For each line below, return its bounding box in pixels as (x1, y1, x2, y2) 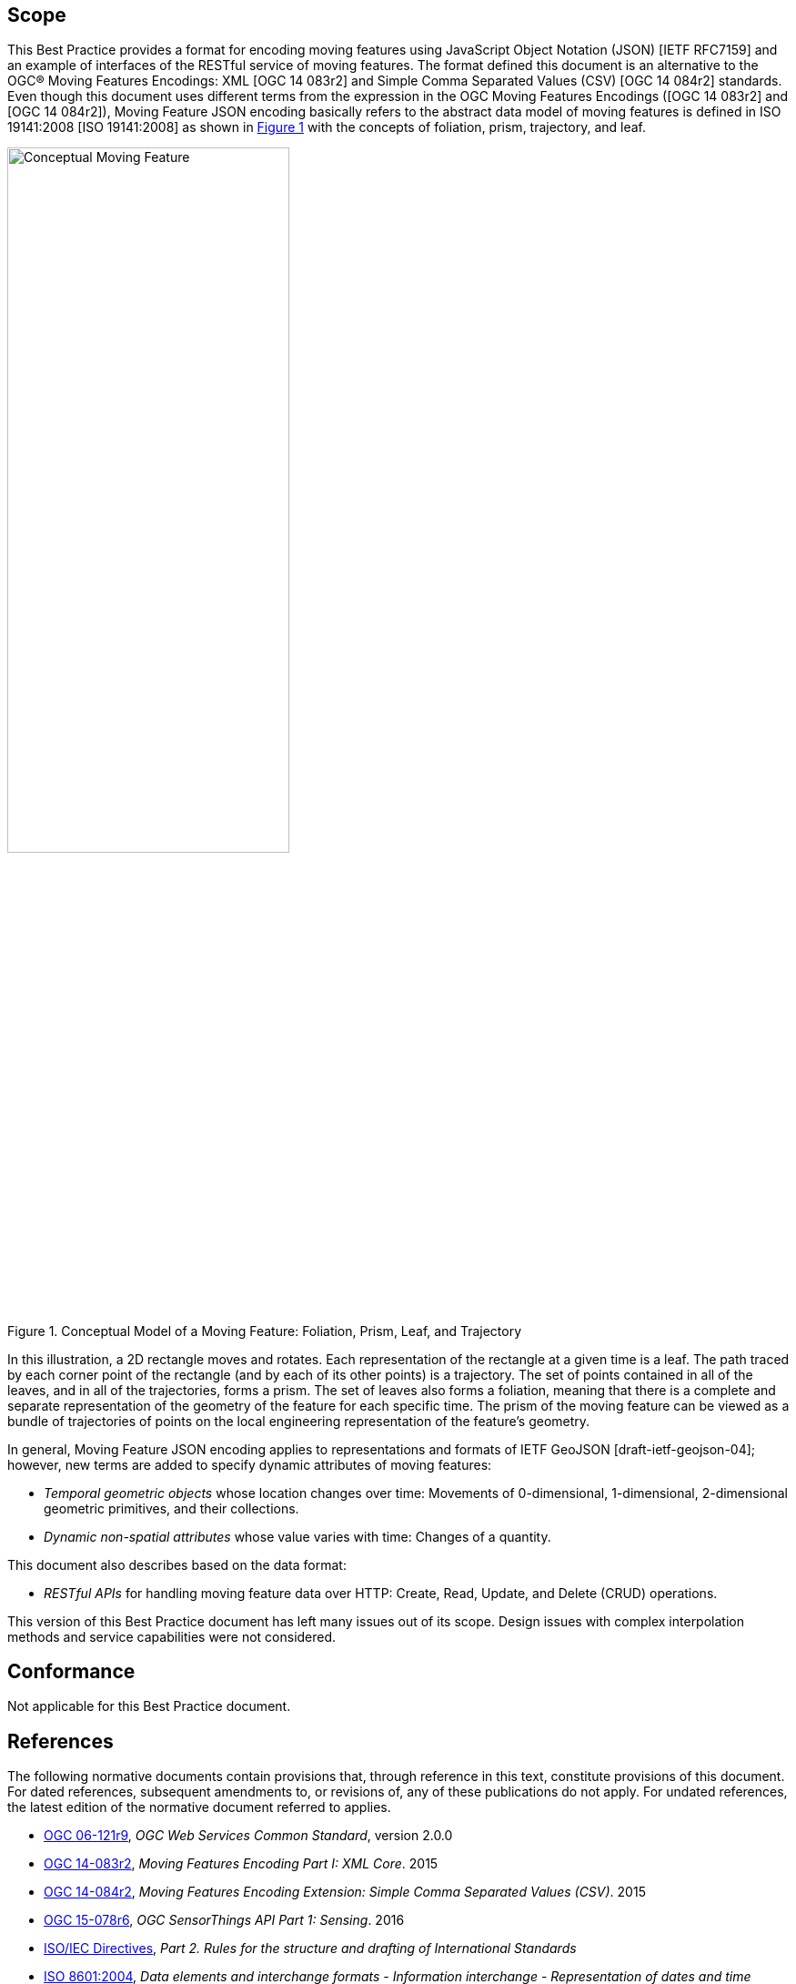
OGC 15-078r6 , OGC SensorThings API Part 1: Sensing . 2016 (44, 1912, 405, 1928)
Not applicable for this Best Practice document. (7, 1698, 291, 1715)
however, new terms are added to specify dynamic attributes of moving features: (7, 1456, 492, 1473)
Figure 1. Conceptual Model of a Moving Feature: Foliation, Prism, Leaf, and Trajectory (7, 1322, 522, 1339)
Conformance (7, 1660, 136, 1684)
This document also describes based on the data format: (7, 1556, 347, 1573)
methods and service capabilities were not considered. (7, 1628, 337, 1645)
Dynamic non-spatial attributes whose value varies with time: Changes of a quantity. (44, 1528, 551, 1544)
